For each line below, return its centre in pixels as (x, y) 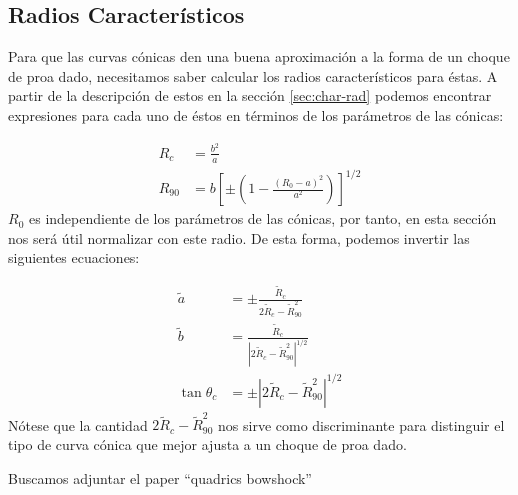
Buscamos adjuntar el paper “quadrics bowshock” (160, 477)
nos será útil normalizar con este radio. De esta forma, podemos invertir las (239, 237)
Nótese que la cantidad (78, 424)
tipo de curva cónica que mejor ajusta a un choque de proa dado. (207, 444)
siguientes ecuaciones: (74, 257)
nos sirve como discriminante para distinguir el (361, 424)
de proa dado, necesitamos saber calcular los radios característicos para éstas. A (253, 75)
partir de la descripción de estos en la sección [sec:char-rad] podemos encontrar (250, 95)
